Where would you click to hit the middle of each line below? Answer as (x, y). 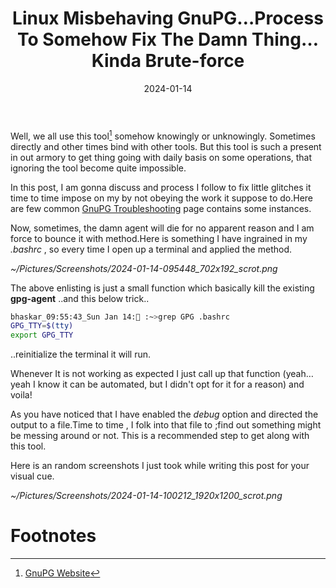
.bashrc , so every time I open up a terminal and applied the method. (151, 249)
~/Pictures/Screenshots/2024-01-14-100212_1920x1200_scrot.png (146, 496)
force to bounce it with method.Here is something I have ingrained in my (159, 238)
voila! (21, 395)
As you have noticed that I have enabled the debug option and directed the (164, 414)
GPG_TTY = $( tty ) (42, 326)
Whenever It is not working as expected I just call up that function (145, 374)
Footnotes (53, 536)
